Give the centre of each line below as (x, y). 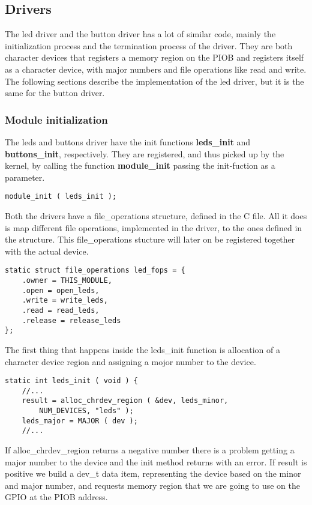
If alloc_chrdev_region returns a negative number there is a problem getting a (150, 450)
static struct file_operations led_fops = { (95, 271)
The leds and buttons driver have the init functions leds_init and (128, 141)
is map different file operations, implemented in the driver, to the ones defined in (154, 227)
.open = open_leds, (61, 290)
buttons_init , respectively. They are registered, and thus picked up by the (145, 153)
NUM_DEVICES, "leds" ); (86, 411)
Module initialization (56, 119)
